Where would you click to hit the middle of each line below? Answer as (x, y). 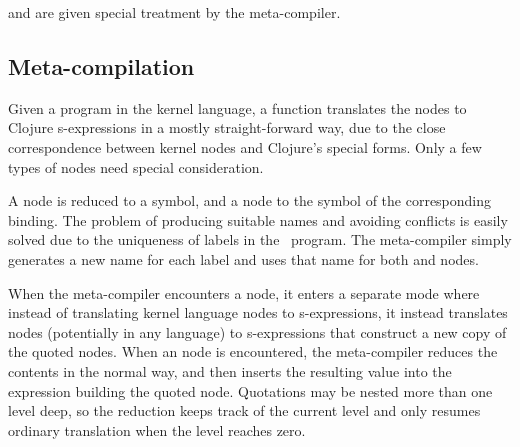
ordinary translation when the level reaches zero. (157, 429)
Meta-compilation (101, 65)
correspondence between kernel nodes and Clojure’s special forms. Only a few (245, 146)
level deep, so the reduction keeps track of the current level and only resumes (244, 410)
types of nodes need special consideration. (136, 166)
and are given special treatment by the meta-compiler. (174, 12)
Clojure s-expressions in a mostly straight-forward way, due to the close (227, 127)
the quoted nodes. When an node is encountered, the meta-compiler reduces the (253, 351)
